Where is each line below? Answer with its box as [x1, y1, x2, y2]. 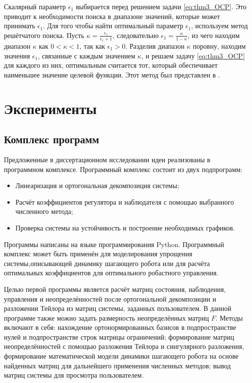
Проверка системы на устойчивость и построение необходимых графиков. [15, 222, 235, 232]
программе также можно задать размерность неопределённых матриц [4, 312, 209, 323]
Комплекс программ [4, 132, 99, 147]
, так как [79, 41, 105, 51]
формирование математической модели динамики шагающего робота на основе [4, 351, 239, 361]
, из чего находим [187, 30, 240, 40]
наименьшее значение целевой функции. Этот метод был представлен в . [4, 69, 220, 79]
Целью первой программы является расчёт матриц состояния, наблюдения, [4, 284, 226, 294]
